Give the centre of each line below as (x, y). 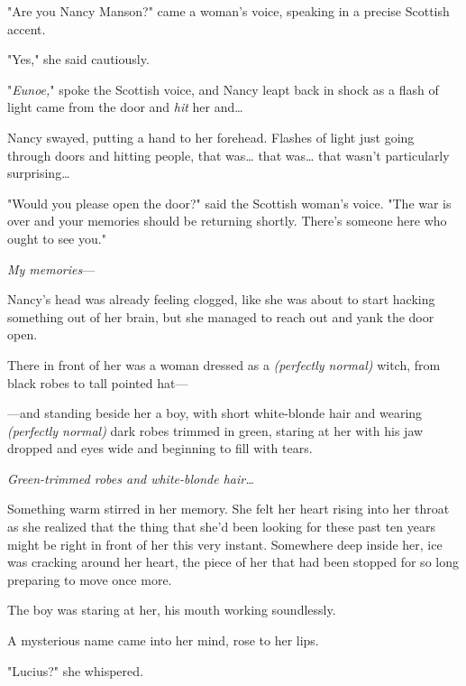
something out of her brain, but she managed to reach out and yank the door (221, 316)
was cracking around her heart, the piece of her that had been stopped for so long (233, 562)
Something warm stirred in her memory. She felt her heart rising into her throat (228, 509)
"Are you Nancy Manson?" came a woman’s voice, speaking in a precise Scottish (228, 11)
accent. (27, 28)
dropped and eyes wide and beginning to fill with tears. (160, 448)
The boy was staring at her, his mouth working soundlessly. (172, 610)
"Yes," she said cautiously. (78, 59)
